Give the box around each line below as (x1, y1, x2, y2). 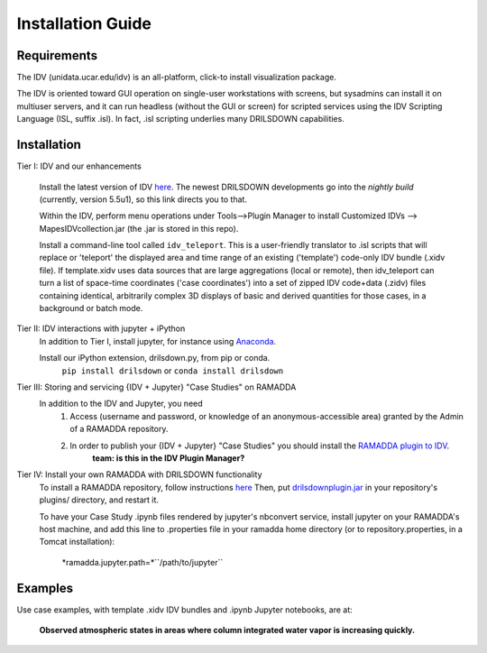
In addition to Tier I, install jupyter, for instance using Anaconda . (39, 336, 277, 346)
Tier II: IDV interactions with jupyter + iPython (16, 323, 186, 334)
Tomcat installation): (39, 537, 115, 547)
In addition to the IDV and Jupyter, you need (39, 398, 203, 409)
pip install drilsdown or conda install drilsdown (61, 365, 284, 376)
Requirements (16, 48, 98, 63)
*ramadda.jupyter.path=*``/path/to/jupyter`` (61, 556, 224, 567)
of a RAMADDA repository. (69, 424, 169, 435)
